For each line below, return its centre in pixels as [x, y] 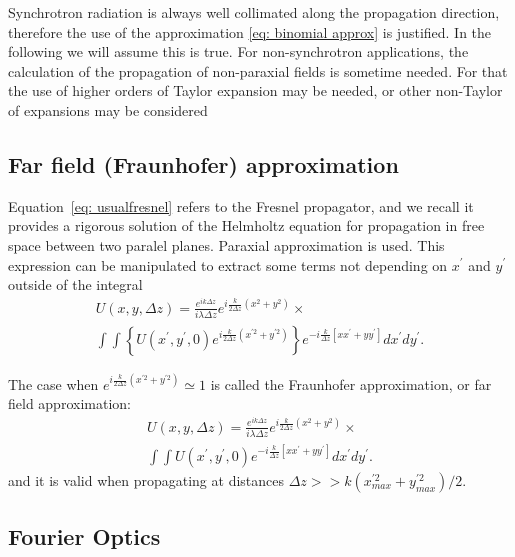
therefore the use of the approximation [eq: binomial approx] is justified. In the [250, 31]
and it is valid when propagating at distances [146, 479]
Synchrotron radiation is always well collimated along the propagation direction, [254, 12]
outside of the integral [75, 284]
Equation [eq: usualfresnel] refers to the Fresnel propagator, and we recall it [241, 205]
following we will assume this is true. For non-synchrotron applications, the [238, 51]
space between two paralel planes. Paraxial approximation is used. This [226, 244]
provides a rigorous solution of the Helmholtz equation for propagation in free [246, 225]
